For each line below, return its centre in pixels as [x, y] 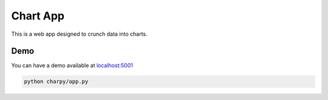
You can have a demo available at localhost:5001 [72, 65]
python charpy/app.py [56, 82]
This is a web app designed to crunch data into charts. [80, 34]
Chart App [38, 16]
